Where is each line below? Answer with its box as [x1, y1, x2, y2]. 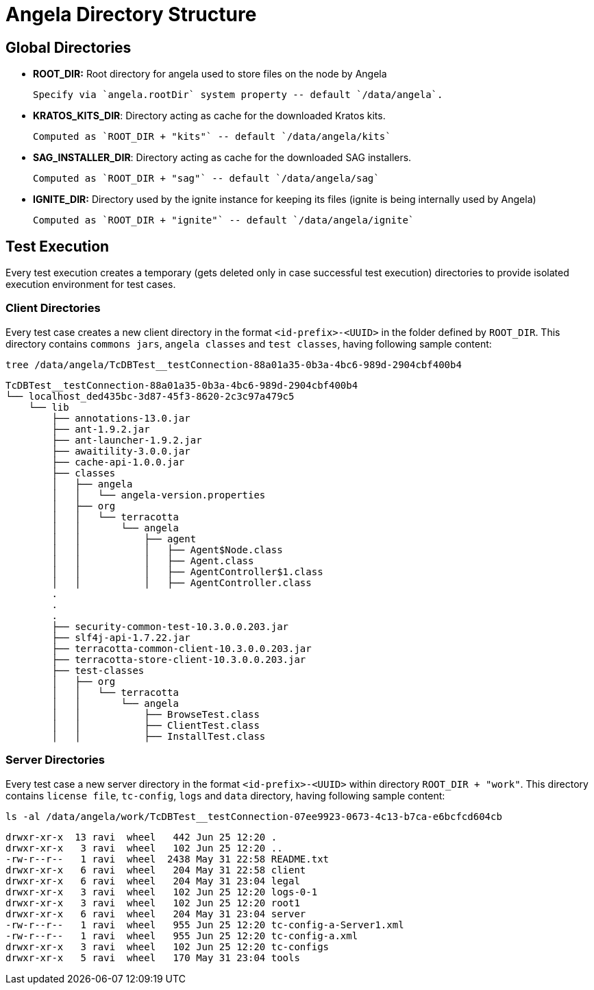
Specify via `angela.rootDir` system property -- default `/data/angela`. [33, 89, 443, 101]
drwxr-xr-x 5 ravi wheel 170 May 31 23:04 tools [5, 952, 300, 963]
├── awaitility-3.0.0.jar [51, 445, 190, 457]
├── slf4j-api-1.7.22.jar [51, 631, 190, 643]
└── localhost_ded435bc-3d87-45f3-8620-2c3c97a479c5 [5, 390, 295, 402]
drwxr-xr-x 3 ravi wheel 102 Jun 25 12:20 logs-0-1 [5, 886, 318, 897]
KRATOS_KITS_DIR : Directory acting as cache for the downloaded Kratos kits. [33, 110, 386, 122]
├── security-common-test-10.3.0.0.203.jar [51, 620, 289, 632]
